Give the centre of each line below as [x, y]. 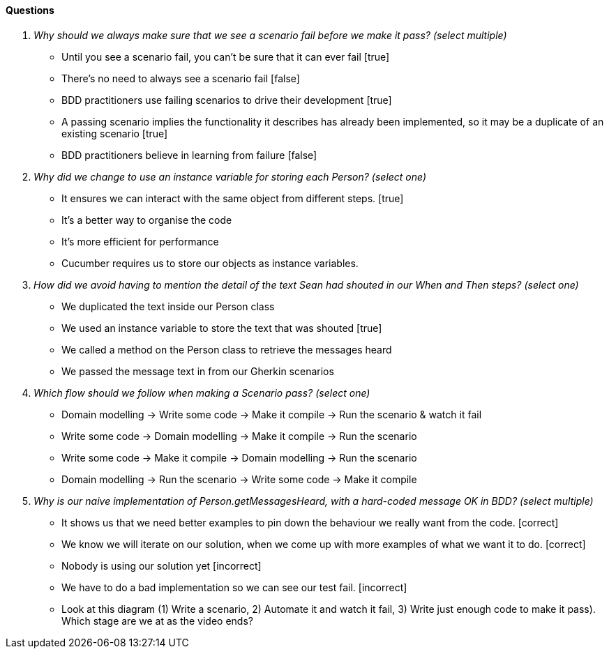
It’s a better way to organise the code [147, 220]
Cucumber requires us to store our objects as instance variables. [210, 263]
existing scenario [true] [115, 133]
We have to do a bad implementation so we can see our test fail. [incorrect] [234, 587]
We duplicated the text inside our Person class [168, 306]
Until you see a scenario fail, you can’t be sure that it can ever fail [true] [226, 56]
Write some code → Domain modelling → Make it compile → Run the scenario [239, 436]
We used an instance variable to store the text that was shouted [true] [222, 328]
